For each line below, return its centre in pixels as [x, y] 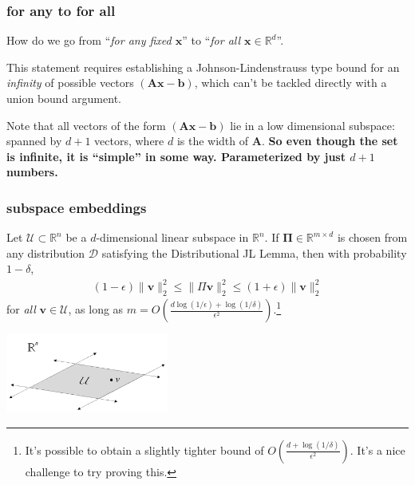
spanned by [34, 141]
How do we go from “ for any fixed [89, 40]
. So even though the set [330, 141]
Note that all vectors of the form [86, 125]
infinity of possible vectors [70, 83]
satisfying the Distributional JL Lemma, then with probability [254, 252]
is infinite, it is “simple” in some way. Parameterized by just [176, 156]
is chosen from [372, 237]
